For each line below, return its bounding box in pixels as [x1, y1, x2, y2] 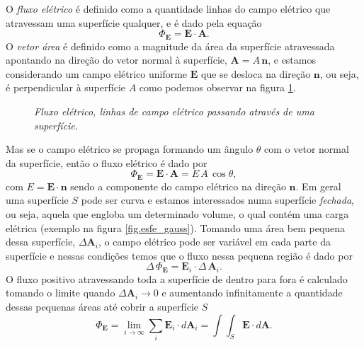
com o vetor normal [264, 142, 349, 156]
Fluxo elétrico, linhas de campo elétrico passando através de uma [34, 104, 314, 119]
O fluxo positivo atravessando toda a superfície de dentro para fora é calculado [6, 271, 348, 286]
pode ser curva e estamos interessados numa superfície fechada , [81, 192, 354, 207]
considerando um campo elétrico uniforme [6, 66, 188, 81]
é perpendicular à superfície [6, 80, 125, 95]
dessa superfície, [6, 234, 76, 249]
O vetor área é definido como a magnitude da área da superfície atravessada [6, 38, 335, 53]
